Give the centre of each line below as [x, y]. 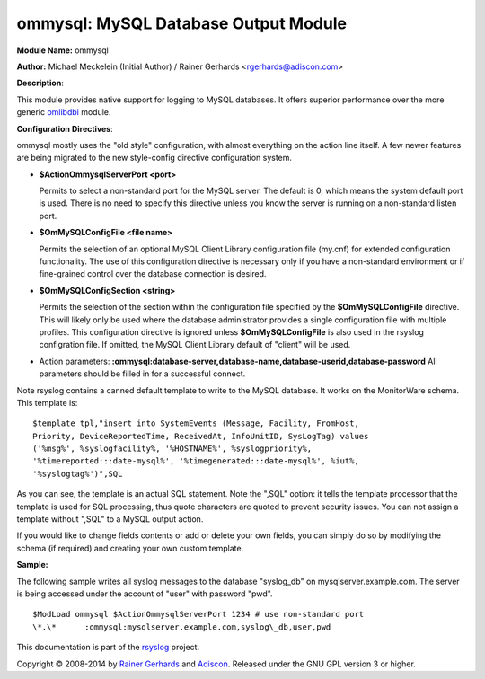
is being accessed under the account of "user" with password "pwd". [145, 594]
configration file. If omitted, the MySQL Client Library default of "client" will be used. [195, 345]
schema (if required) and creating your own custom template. [130, 548]
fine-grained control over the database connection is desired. [153, 274]
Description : [40, 83]
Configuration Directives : [65, 128]
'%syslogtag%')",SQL [78, 473]
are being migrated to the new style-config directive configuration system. [154, 158]
